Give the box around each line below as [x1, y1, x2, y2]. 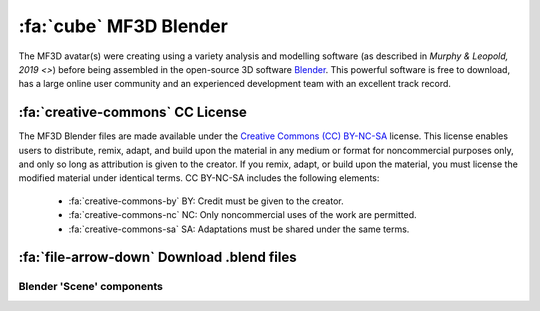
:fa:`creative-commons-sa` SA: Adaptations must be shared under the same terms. [68, 223, 410, 235]
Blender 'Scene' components [18, 280, 164, 294]
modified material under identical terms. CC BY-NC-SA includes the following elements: [18, 172, 380, 184]
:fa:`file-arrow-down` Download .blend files [18, 249, 297, 266]
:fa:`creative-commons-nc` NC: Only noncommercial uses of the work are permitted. [68, 209, 417, 221]
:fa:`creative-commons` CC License [18, 104, 247, 121]
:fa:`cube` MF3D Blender [18, 15, 229, 37]
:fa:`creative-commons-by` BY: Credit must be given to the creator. [68, 195, 344, 207]
